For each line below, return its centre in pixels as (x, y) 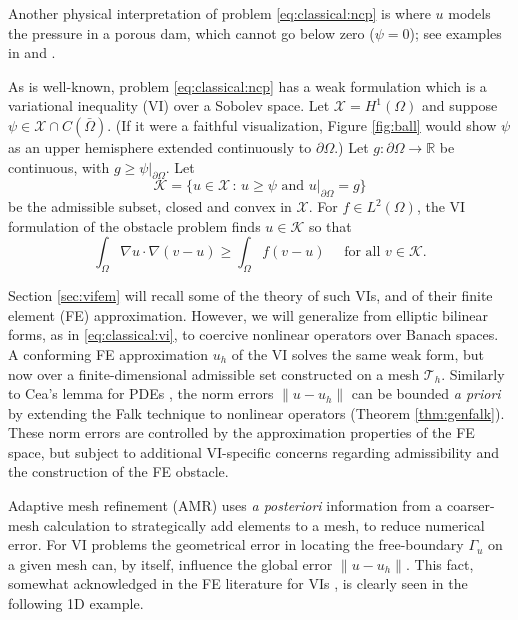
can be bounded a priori (426, 393)
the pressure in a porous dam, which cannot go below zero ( (191, 32)
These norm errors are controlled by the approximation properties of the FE (241, 432)
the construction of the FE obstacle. (118, 471)
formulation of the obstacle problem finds (134, 225)
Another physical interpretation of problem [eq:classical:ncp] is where (219, 13)
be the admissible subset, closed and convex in (150, 206)
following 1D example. (76, 603)
